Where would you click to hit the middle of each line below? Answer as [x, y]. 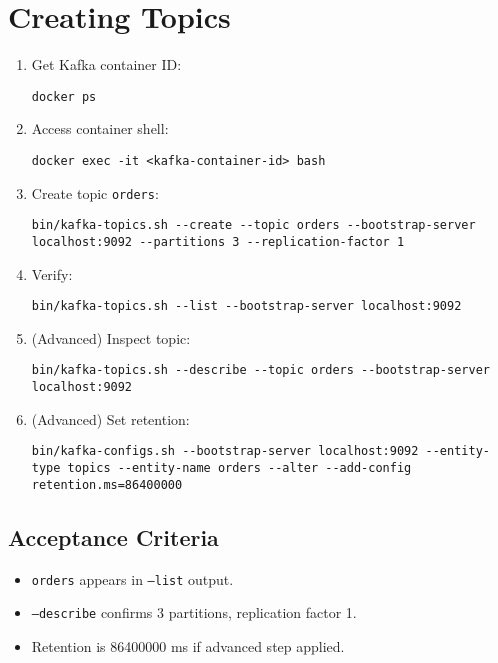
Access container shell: [100, 128]
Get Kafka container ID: [106, 64]
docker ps [64, 96]
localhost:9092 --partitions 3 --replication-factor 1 [218, 241]
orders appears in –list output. [132, 578]
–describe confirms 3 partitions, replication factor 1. [194, 612]
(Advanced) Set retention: [110, 418]
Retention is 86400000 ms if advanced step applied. [188, 645]
